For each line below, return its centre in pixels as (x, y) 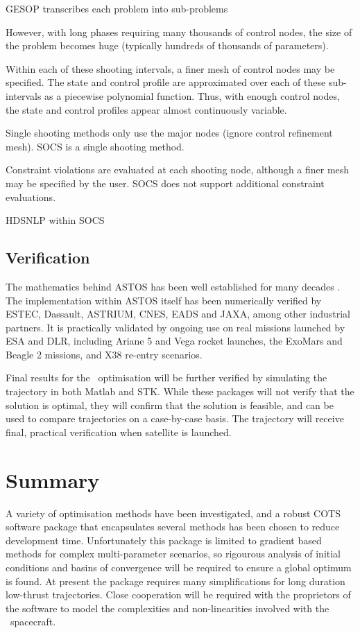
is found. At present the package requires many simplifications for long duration (175, 581)
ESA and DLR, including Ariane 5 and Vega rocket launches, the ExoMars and (174, 341)
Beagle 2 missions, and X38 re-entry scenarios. (104, 354)
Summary (53, 479)
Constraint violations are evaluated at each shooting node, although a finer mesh (178, 170)
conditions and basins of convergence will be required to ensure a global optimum (179, 567)
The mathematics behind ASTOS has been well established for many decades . (173, 286)
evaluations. (31, 197)
